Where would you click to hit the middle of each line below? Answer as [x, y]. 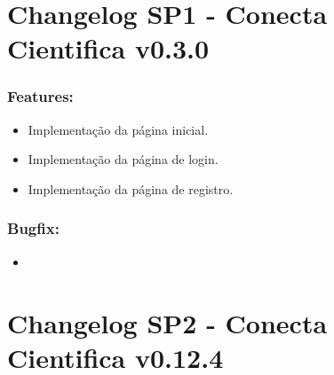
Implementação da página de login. [123, 159]
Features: [40, 96]
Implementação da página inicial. [118, 129]
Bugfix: [33, 228]
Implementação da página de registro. [131, 188]
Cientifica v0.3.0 [108, 48]
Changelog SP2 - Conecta [167, 322]
